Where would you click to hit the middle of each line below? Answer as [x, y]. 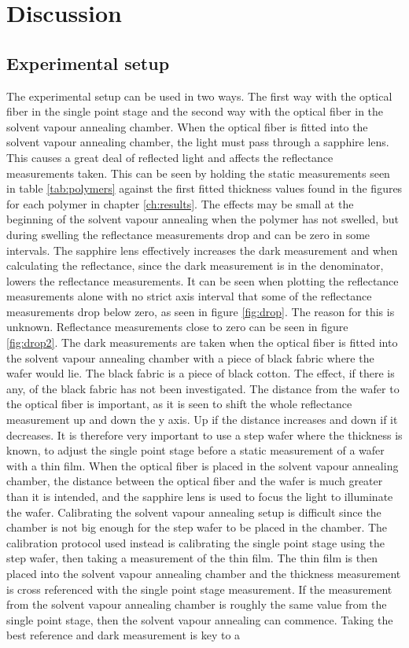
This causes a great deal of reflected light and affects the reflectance [170, 157]
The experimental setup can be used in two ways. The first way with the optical [199, 96]
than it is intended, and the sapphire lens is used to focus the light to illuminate [200, 497]
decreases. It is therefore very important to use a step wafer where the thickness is [204, 434]
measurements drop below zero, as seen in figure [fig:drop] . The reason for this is [201, 311]
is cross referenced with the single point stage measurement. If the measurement [199, 589]
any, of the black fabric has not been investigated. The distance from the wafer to [203, 388]
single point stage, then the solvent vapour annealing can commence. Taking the [200, 619]
